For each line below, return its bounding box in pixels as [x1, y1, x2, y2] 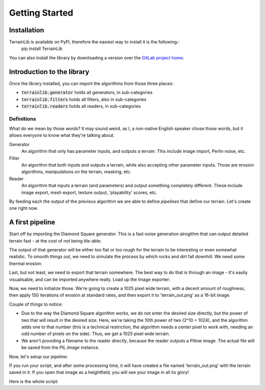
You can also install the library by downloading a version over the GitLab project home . [9, 54, 185, 61]
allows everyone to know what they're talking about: [9, 132, 115, 138]
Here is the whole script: [9, 378, 59, 384]
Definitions [9, 115, 36, 122]
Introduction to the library [9, 68, 89, 76]
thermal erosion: [9, 260, 43, 267]
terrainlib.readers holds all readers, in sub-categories [21, 103, 141, 109]
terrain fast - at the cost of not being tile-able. [9, 238, 102, 244]
